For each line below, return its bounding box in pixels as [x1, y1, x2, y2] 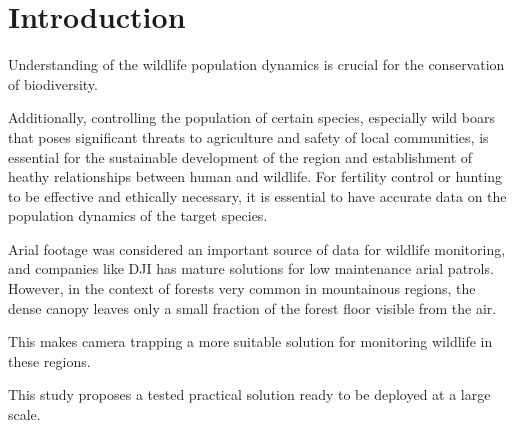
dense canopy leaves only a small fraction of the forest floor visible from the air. [8, 297, 497, 318]
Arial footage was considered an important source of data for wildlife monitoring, [8, 238, 506, 259]
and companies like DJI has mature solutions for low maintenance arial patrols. [8, 258, 494, 279]
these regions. [8, 350, 91, 371]
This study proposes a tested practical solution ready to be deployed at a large [8, 384, 491, 405]
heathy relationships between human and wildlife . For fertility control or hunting [8, 166, 503, 187]
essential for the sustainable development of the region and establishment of [8, 146, 473, 167]
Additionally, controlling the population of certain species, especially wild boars [8, 107, 495, 128]
